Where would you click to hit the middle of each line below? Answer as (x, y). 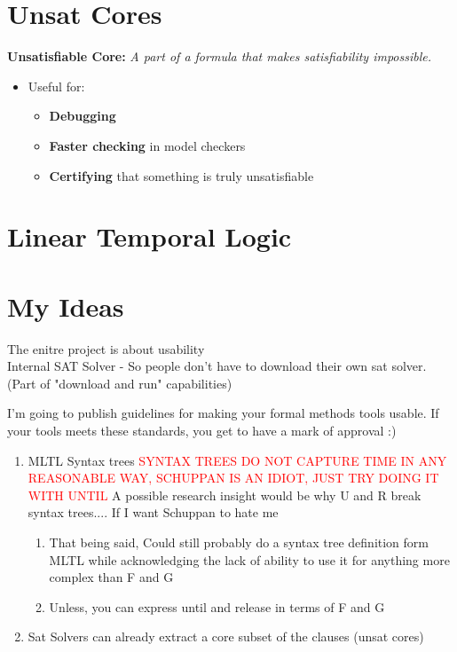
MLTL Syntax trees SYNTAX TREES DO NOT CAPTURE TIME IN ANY (237, 460)
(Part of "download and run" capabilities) (120, 383)
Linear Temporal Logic (150, 236)
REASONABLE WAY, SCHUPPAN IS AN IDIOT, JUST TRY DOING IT (233, 478)
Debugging (83, 116)
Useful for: (56, 86)
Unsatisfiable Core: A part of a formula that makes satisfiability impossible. (219, 56)
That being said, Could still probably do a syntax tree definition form (239, 542)
